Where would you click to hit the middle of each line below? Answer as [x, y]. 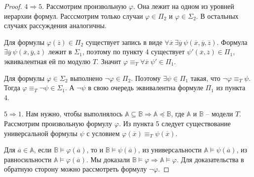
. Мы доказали [108, 159]
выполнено [86, 78]
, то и [95, 150]
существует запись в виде [124, 42]
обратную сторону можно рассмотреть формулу [75, 169]
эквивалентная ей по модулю [47, 61]
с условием [103, 133]
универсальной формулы [41, 133]
